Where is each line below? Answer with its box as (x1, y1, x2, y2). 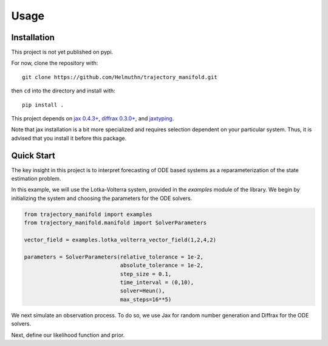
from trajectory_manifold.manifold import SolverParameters (24, 220, 207, 226)
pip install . (22, 101, 64, 108)
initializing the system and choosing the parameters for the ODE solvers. (11, 195, 193, 202)
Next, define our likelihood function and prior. (11, 331, 125, 339)
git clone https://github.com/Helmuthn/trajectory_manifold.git (22, 74, 218, 80)
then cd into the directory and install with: (11, 87, 115, 94)
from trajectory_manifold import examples (24, 210, 152, 218)
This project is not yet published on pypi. (11, 49, 114, 56)
